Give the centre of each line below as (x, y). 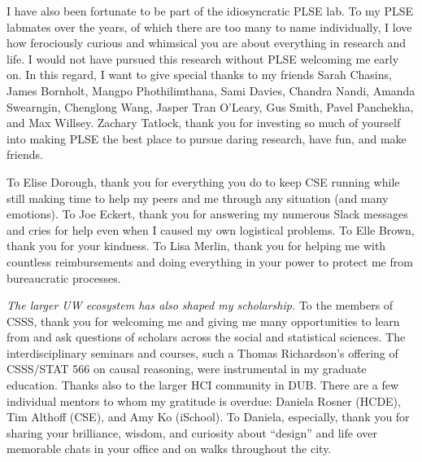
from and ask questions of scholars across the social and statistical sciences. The (206, 337)
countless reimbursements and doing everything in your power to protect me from (210, 261)
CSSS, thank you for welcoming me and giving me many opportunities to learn (203, 321)
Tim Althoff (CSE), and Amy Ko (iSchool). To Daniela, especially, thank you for (208, 417)
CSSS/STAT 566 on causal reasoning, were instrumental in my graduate (187, 369)
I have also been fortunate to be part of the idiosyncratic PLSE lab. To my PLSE (210, 11)
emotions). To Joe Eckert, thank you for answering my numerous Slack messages (207, 214)
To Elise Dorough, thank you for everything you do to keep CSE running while (203, 181)
